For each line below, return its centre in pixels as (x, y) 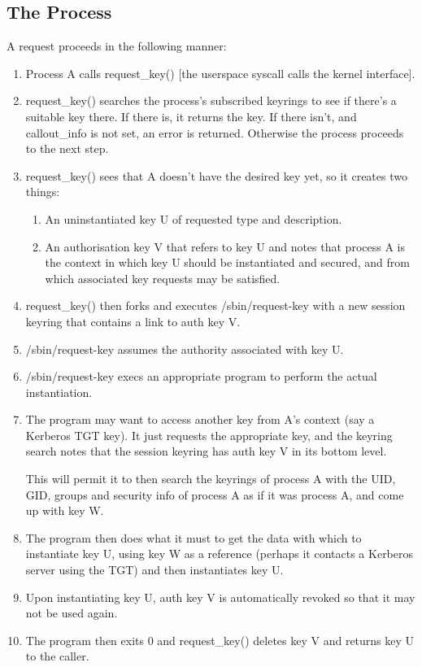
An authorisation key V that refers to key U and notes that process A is (225, 246)
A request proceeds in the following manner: (117, 46)
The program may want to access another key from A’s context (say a (200, 419)
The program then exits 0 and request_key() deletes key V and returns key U (220, 640)
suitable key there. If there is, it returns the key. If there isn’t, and (191, 116)
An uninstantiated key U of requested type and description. (194, 218)
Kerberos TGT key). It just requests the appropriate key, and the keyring (209, 435)
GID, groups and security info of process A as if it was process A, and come (215, 494)
